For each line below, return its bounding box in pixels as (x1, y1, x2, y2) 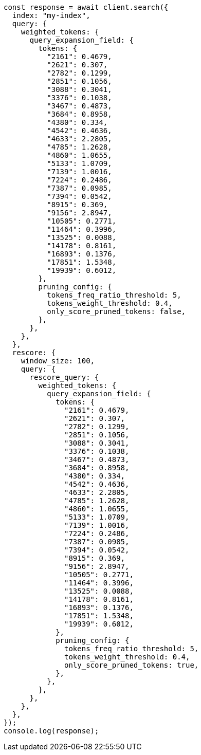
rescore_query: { (29, 373, 99, 381)
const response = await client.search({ (4, 3, 169, 11)
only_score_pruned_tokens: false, (47, 307, 186, 316)
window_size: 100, (21, 357, 95, 365)
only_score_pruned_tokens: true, (64, 661, 199, 669)
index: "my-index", (12, 11, 90, 20)
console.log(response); (4, 727, 99, 735)
